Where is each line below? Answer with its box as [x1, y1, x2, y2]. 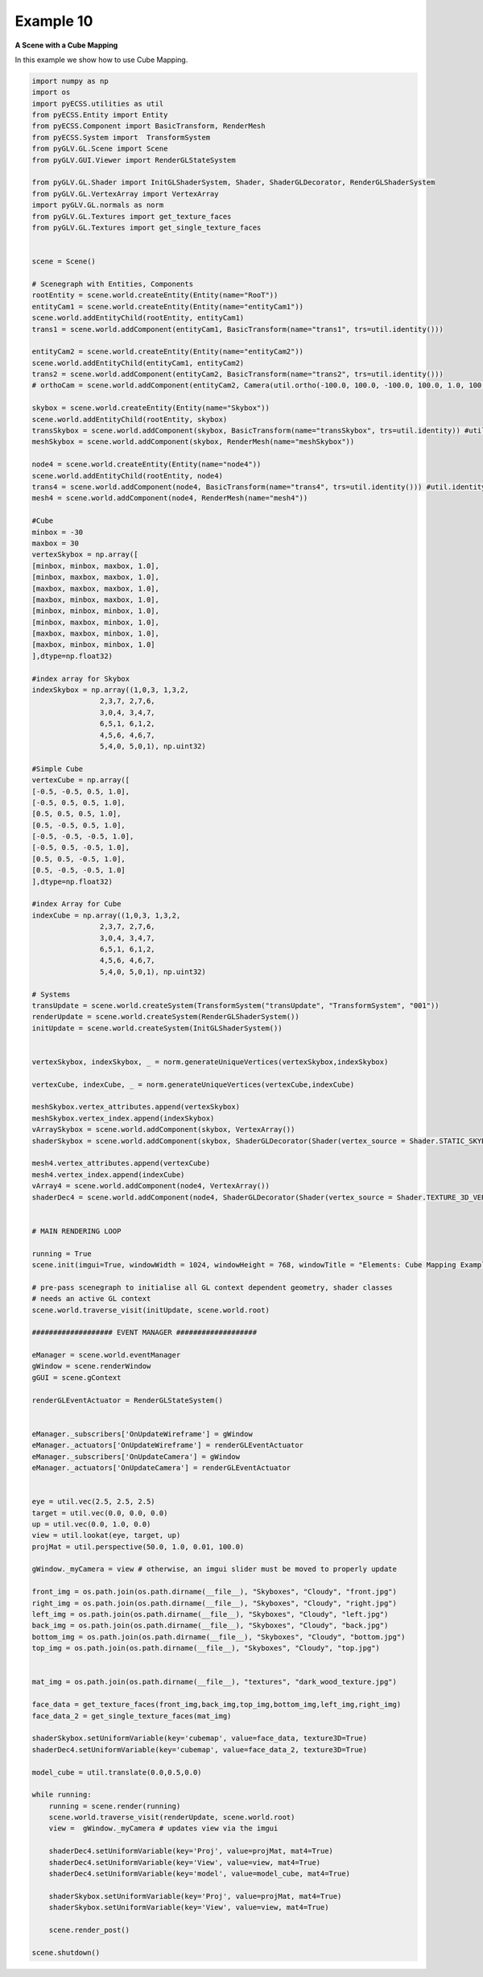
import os [31, 88, 71, 97]
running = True [31, 1249, 92, 1258]
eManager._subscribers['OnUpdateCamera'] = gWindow [31, 1452, 241, 1461]
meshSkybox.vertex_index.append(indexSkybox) [31, 1113, 215, 1123]
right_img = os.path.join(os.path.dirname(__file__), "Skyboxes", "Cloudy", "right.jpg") [31, 1598, 398, 1607]
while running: [31, 1790, 92, 1800]
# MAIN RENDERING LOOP [31, 1226, 122, 1236]
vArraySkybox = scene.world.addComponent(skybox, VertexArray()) [31, 1125, 295, 1134]
